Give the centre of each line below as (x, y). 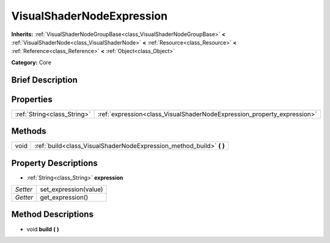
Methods (29, 131)
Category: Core (31, 62)
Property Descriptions (54, 163)
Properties (32, 99)
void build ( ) (43, 229)
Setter (24, 189)
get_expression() (64, 197)
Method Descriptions (53, 215)
